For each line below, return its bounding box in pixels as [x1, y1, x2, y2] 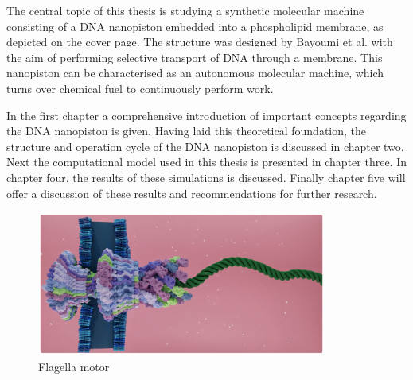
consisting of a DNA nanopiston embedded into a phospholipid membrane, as [6, 17, 384, 34]
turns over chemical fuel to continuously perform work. [6, 79, 274, 96]
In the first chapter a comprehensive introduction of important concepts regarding [6, 107, 407, 123]
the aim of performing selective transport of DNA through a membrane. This [6, 48, 383, 65]
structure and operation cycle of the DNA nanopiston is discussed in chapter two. [6, 138, 404, 154]
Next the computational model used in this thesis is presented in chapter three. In [6, 153, 407, 170]
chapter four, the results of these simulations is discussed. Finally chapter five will [6, 169, 406, 185]
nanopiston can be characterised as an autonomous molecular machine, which [6, 64, 384, 81]
